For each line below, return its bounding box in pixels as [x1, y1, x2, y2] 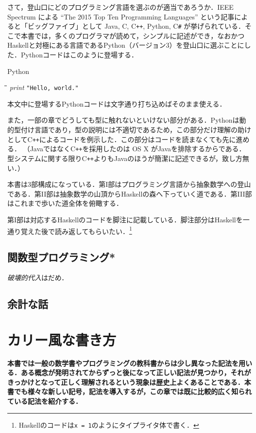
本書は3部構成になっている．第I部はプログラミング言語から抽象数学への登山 [7, 179, 251, 189]
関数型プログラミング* [7, 250, 116, 265]
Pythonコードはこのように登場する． [20, 50, 138, 60]
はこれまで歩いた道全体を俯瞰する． [7, 198, 123, 208]
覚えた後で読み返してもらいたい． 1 [20, 224, 132, 236]
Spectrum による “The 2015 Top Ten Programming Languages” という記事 [7, 11, 235, 21]
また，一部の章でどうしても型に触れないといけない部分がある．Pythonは [7, 115, 239, 125]
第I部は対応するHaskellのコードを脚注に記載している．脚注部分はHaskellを [7, 215, 243, 224]
